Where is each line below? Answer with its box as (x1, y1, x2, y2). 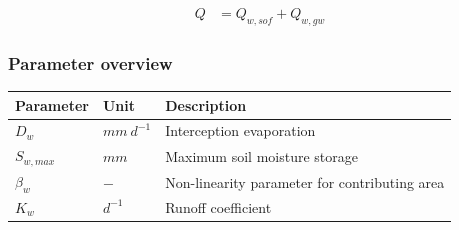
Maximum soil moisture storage (165, 145, 358, 166)
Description (165, 94, 247, 115)
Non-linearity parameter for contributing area (165, 171, 445, 192)
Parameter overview (8, 50, 173, 75)
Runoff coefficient (165, 196, 272, 217)
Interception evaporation (165, 120, 316, 141)
